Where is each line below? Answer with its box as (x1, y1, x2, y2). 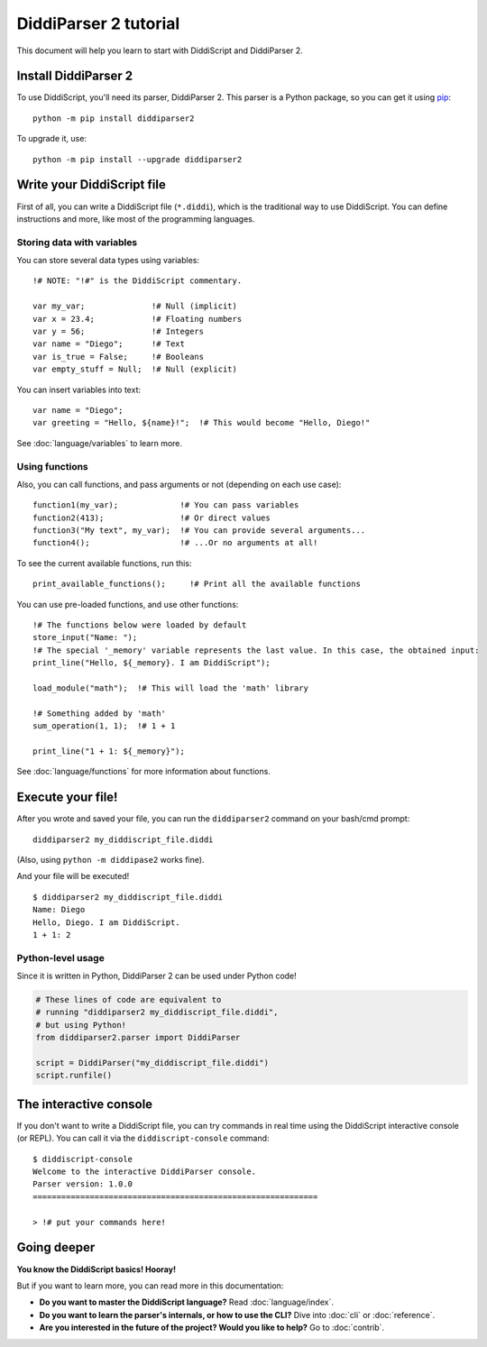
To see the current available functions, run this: (16, 557, 192, 568)
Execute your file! (16, 790, 118, 805)
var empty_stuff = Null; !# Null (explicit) (32, 364, 238, 374)
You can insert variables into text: (16, 384, 142, 395)
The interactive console (16, 1096, 153, 1112)
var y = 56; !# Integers (32, 326, 205, 337)
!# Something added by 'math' (32, 708, 167, 719)
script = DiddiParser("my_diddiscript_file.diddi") (35, 1058, 270, 1068)
